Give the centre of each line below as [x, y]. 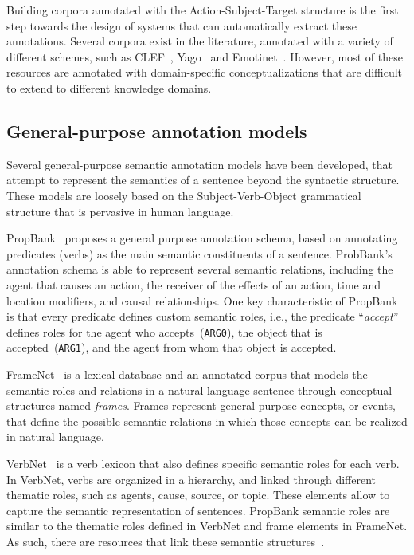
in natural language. [55, 437]
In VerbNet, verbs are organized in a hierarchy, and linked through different [191, 479]
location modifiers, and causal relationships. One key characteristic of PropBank [202, 300]
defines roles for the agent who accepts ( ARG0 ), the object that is [164, 331]
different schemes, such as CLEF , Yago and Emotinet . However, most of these [205, 56]
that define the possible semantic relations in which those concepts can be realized [207, 421]
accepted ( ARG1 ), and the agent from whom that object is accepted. [172, 347]
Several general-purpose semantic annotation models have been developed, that [199, 164]
